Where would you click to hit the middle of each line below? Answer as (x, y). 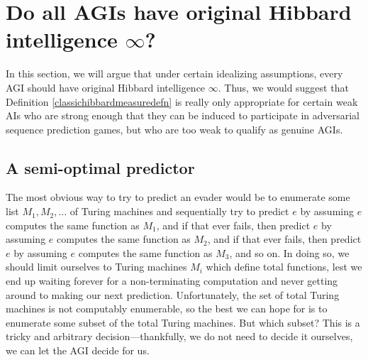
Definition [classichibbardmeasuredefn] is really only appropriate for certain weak (182, 101)
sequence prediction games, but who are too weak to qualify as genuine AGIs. (174, 129)
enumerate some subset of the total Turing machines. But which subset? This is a (183, 322)
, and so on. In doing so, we (289, 252)
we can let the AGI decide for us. (78, 350)
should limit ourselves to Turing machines (96, 267)
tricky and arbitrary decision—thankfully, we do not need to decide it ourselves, (179, 336)
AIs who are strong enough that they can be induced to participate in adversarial (183, 115)
